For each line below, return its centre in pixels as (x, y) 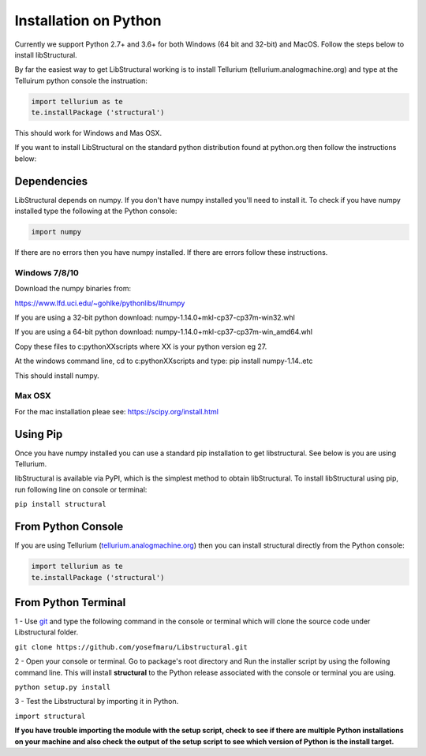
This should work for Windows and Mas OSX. (88, 133)
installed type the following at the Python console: (96, 211)
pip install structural (60, 504)
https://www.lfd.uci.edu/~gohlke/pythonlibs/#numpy (100, 303)
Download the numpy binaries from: (73, 289)
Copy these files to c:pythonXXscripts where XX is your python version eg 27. (141, 346)
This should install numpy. (57, 376)
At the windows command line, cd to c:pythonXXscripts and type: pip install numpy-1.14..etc (164, 361)
